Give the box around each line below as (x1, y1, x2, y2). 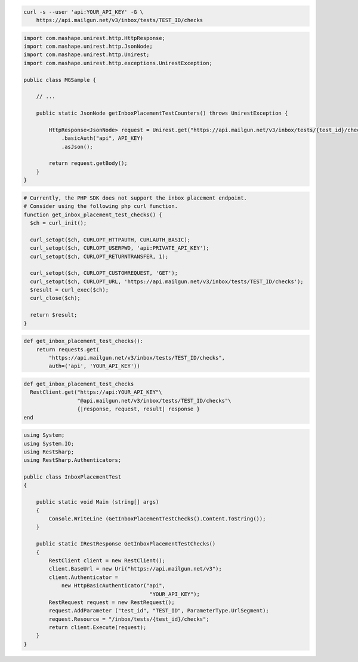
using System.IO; (23, 440, 75, 447)
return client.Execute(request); (48, 624, 147, 631)
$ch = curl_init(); (30, 219, 87, 226)
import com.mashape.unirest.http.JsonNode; (23, 42, 153, 50)
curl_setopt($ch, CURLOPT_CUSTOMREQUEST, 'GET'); (30, 269, 178, 277)
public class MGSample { (23, 76, 97, 83)
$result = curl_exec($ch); (30, 287, 109, 293)
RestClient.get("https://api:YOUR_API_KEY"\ (30, 389, 162, 396)
